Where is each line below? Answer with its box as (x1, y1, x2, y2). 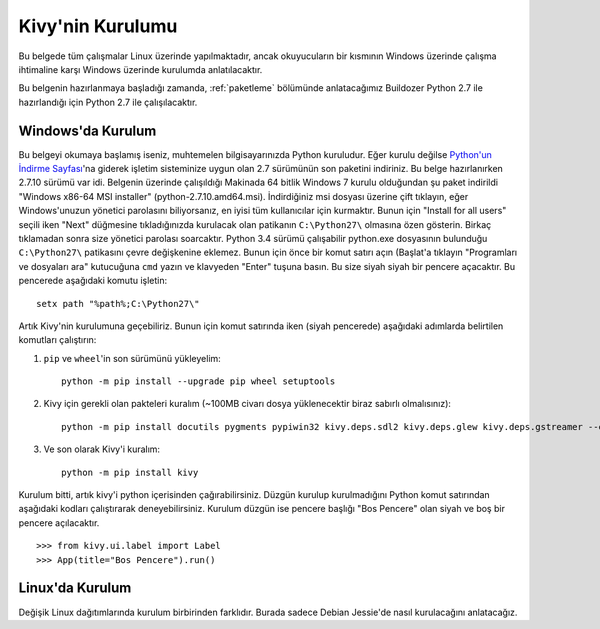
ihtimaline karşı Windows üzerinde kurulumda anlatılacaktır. (18, 63, 263, 75)
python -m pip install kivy (61, 466, 199, 478)
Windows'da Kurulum (18, 122, 157, 139)
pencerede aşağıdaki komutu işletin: (18, 275, 168, 287)
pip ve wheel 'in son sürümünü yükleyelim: (43, 352, 222, 364)
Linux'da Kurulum (18, 580, 132, 597)
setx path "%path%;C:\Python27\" (36, 298, 200, 309)
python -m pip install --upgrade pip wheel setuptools (61, 376, 336, 387)
